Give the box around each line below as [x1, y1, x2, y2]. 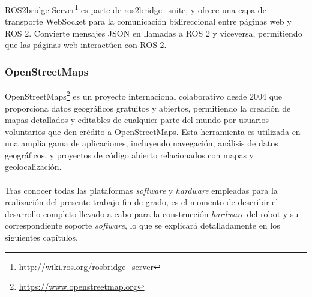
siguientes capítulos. [5, 231, 78, 244]
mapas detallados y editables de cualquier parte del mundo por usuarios [5, 113, 269, 126]
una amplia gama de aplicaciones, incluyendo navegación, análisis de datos [5, 137, 278, 149]
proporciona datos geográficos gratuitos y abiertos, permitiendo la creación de [5, 101, 291, 114]
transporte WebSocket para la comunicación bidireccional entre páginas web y [5, 15, 292, 28]
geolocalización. [5, 160, 62, 173]
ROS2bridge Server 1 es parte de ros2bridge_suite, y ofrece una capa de [5, 2, 266, 16]
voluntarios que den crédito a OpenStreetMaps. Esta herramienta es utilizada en [5, 125, 301, 137]
